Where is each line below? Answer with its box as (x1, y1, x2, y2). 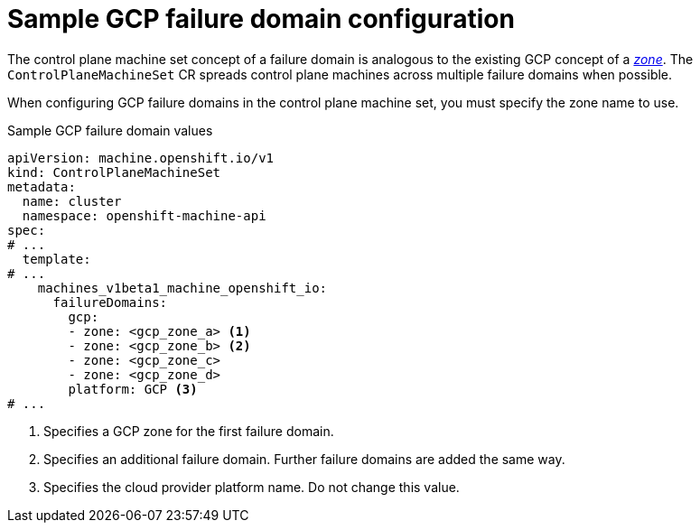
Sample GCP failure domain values (7, 122, 213, 138)
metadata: (7, 179, 76, 194)
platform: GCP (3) (68, 381, 198, 396)
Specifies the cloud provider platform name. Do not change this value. (43, 479, 460, 495)
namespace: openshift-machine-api (22, 208, 266, 223)
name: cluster (22, 193, 122, 209)
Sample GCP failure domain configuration (7, 4, 515, 34)
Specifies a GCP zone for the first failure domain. (43, 423, 334, 439)
